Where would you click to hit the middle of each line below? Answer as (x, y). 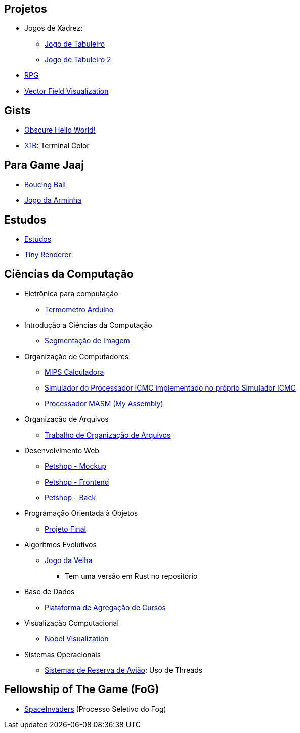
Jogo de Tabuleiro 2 (78, 60)
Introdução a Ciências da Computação (88, 325)
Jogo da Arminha (53, 200)
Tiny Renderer (48, 254)
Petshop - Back (70, 497)
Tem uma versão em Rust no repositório (131, 576)
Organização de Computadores (77, 356)
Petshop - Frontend (77, 482)
